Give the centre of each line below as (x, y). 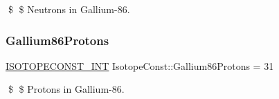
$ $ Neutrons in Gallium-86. (69, 9)
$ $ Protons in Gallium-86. (66, 89)
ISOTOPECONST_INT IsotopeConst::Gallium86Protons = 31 (140, 65)
